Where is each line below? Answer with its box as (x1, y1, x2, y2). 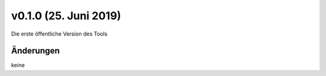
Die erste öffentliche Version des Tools (11, 30, 108, 37)
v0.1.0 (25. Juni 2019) (11, 9, 121, 22)
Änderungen (11, 46, 60, 56)
